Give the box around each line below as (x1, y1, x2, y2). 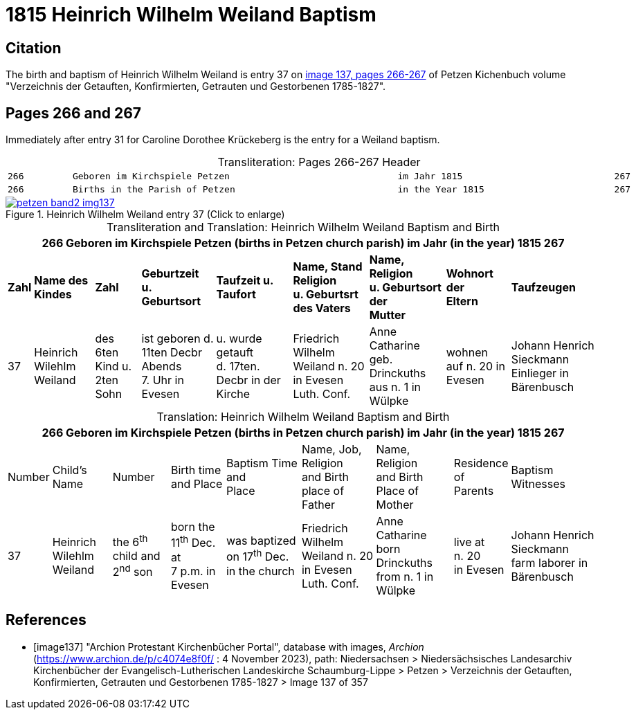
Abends (141, 359, 182, 374)
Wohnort (446, 266, 493, 281)
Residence (453, 456, 509, 471)
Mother (376, 498, 414, 512)
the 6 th (112, 532, 148, 550)
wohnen (446, 345, 488, 360)
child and (112, 549, 161, 563)
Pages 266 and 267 (6, 104, 142, 122)
